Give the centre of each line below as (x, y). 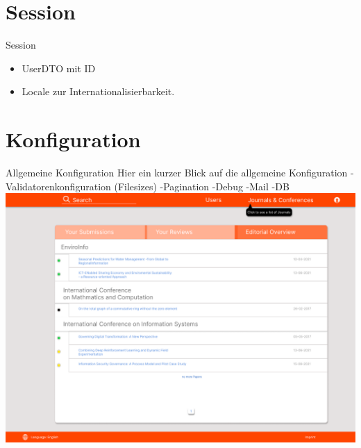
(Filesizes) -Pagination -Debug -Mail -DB (202, 186)
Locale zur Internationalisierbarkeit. (98, 91)
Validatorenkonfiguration (58, 186)
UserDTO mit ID (59, 68)
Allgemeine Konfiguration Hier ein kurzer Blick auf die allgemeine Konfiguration (177, 173)
